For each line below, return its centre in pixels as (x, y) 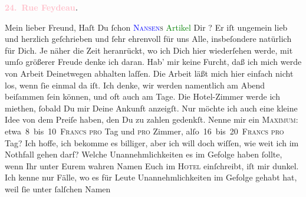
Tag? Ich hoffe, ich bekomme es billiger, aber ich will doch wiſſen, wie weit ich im (152, 142)
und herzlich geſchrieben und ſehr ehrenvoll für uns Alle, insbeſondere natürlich (148, 39)
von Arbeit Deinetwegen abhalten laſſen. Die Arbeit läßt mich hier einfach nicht (149, 73)
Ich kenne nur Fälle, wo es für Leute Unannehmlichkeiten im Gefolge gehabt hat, (151, 177)
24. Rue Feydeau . (42, 7)
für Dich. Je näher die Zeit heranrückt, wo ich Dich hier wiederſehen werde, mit (149, 50)
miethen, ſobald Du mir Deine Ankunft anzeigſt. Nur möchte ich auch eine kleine (151, 108)
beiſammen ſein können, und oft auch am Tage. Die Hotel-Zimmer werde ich (142, 96)
